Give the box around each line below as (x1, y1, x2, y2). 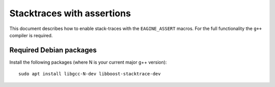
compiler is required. (9, 32, 53, 38)
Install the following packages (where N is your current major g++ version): (9, 59, 167, 65)
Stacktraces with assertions (9, 8, 131, 19)
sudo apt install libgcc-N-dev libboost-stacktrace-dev (18, 71, 161, 77)
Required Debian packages (9, 46, 97, 54)
